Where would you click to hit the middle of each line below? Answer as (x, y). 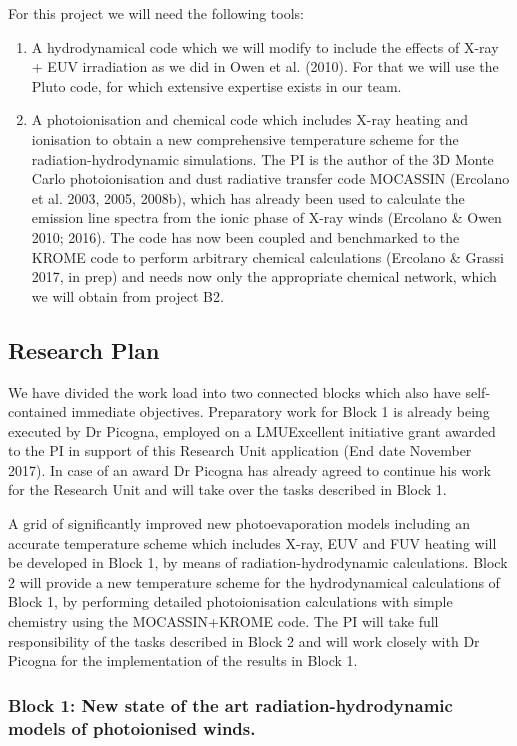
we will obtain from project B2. (127, 295)
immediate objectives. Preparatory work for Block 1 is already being (280, 411)
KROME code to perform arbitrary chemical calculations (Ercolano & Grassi (267, 256)
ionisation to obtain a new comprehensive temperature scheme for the (245, 138)
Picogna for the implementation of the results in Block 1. (183, 660)
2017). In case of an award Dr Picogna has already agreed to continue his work (250, 469)
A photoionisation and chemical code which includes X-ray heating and (249, 119)
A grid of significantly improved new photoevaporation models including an (239, 523)
